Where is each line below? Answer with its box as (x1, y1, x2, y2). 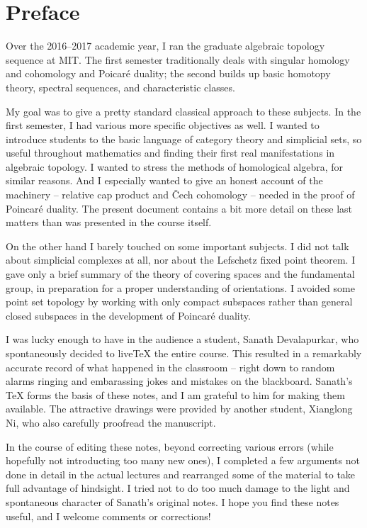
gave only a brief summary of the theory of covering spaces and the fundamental (6, 266, 355, 281)
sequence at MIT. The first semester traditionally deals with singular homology (6, 52, 350, 67)
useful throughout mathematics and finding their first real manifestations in (6, 145, 335, 160)
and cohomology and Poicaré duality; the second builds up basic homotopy (6, 66, 331, 81)
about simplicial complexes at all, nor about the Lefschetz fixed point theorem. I (6, 252, 356, 267)
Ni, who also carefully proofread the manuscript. (6, 415, 216, 429)
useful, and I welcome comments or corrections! (6, 508, 211, 523)
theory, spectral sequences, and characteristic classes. (6, 79, 235, 94)
